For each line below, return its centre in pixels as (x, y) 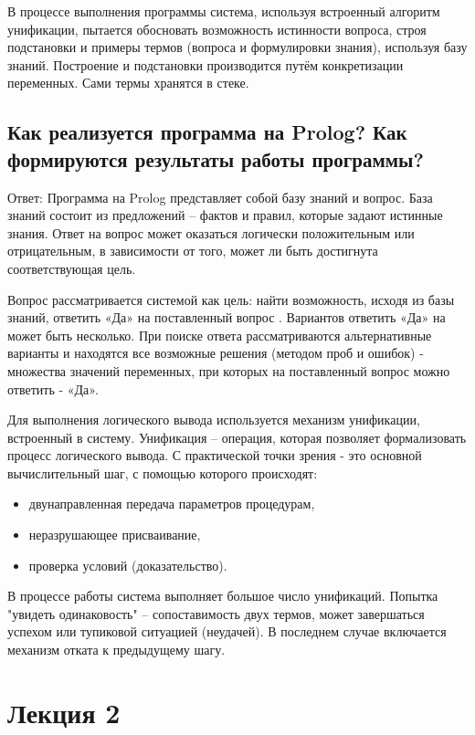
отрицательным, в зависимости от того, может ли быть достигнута (193, 251)
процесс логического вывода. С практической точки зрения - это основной (215, 455)
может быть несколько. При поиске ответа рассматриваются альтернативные (220, 335)
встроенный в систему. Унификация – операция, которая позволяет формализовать (237, 437)
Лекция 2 (64, 712)
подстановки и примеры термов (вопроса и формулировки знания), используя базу (237, 47)
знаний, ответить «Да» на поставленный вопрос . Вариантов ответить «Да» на (227, 317)
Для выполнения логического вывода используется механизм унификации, (214, 420)
